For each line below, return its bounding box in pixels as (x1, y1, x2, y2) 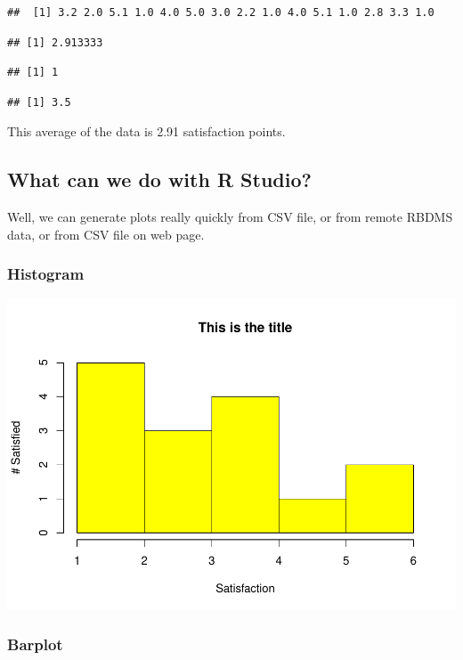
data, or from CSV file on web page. (7, 224, 205, 243)
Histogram (7, 263, 85, 285)
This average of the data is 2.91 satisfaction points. (7, 122, 286, 141)
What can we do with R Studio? (7, 166, 312, 193)
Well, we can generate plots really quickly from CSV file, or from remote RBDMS (7, 208, 453, 226)
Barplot (7, 633, 63, 656)
